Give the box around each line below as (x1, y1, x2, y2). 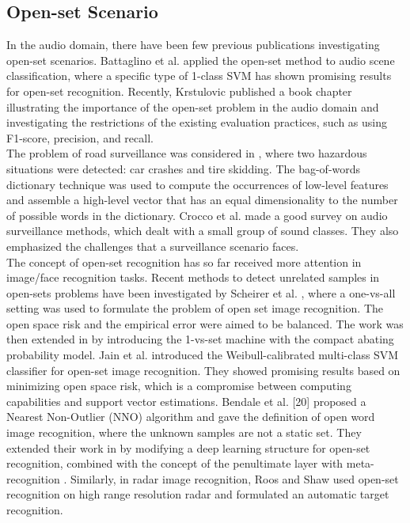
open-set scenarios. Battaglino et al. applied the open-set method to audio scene (6, 51, 395, 68)
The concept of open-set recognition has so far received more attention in (6, 253, 362, 270)
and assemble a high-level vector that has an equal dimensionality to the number (6, 191, 398, 208)
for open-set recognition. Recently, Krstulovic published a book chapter (6, 82, 352, 99)
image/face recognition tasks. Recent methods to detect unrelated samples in (6, 269, 380, 286)
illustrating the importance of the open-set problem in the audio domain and (6, 98, 379, 115)
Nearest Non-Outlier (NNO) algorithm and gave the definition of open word (6, 408, 375, 425)
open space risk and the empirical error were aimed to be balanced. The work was (6, 315, 404, 332)
